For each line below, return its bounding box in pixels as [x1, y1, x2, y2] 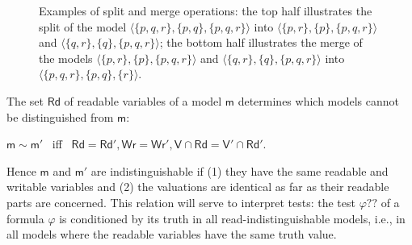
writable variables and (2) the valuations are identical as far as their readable [6, 178, 389, 195]
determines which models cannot [238, 92, 399, 109]
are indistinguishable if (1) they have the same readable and [90, 162, 389, 179]
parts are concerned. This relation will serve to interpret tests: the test [6, 193, 355, 210]
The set [6, 92, 44, 109]
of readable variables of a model [64, 92, 222, 109]
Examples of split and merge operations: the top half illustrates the [39, 2, 372, 19]
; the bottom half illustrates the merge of [159, 34, 363, 51]
